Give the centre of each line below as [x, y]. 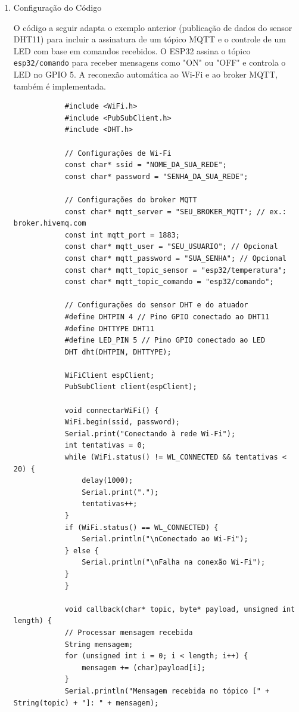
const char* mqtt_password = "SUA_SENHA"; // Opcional [175, 258]
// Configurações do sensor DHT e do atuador [156, 305]
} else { [82, 551]
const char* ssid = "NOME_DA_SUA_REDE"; [146, 165]
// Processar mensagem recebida [129, 632]
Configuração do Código [57, 7]
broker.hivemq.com [50, 224]
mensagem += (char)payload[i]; [144, 668]
